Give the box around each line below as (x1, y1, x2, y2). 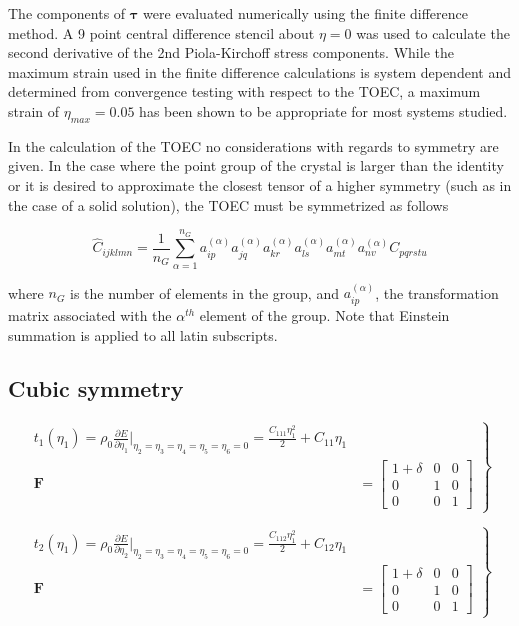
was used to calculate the (356, 22, 510, 43)
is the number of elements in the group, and (70, 282, 339, 303)
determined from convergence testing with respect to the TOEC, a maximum (8, 81, 481, 102)
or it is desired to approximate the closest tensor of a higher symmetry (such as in (8, 174, 512, 195)
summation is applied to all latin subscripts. (8, 324, 278, 345)
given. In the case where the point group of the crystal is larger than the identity (8, 155, 504, 176)
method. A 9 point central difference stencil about (8, 22, 315, 43)
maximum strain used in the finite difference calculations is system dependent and (8, 61, 511, 82)
